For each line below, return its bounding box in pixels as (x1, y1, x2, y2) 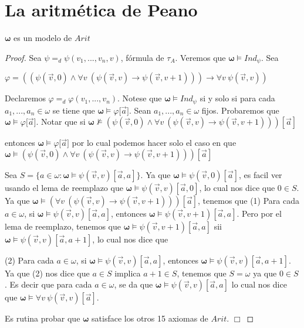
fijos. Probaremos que (201, 104, 279, 116)
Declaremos (5, 92, 46, 104)
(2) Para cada (5, 254, 54, 266)
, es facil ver (238, 168, 282, 180)
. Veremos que (175, 51, 226, 63)
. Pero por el (237, 207, 282, 219)
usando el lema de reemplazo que (5, 181, 123, 193)
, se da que (114, 278, 153, 291)
